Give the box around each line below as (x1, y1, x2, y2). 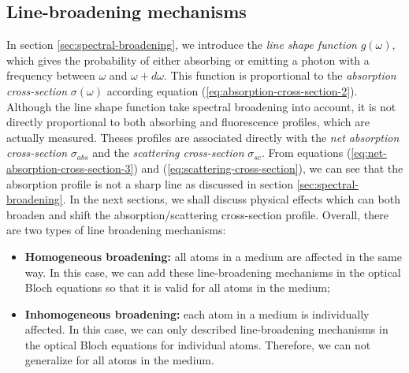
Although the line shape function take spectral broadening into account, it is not (6, 98, 396, 114)
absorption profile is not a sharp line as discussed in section (6, 175, 293, 192)
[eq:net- (351, 144, 387, 161)
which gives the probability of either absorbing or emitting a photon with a (6, 51, 370, 68)
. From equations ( (261, 144, 351, 161)
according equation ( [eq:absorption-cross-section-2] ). (106, 82, 358, 99)
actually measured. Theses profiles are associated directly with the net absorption (6, 129, 400, 145)
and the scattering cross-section (92, 144, 244, 161)
